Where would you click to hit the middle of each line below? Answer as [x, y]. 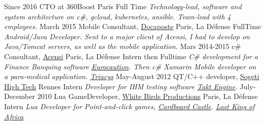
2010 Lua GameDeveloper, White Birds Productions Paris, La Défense [148, 96]
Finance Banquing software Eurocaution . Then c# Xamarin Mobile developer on [130, 66]
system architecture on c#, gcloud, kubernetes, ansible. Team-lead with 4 [118, 16]
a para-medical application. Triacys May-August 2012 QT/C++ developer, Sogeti [132, 76]
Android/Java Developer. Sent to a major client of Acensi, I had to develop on [127, 36]
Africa [14, 116]
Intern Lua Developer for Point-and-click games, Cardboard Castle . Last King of [129, 106]
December [20, 96]
